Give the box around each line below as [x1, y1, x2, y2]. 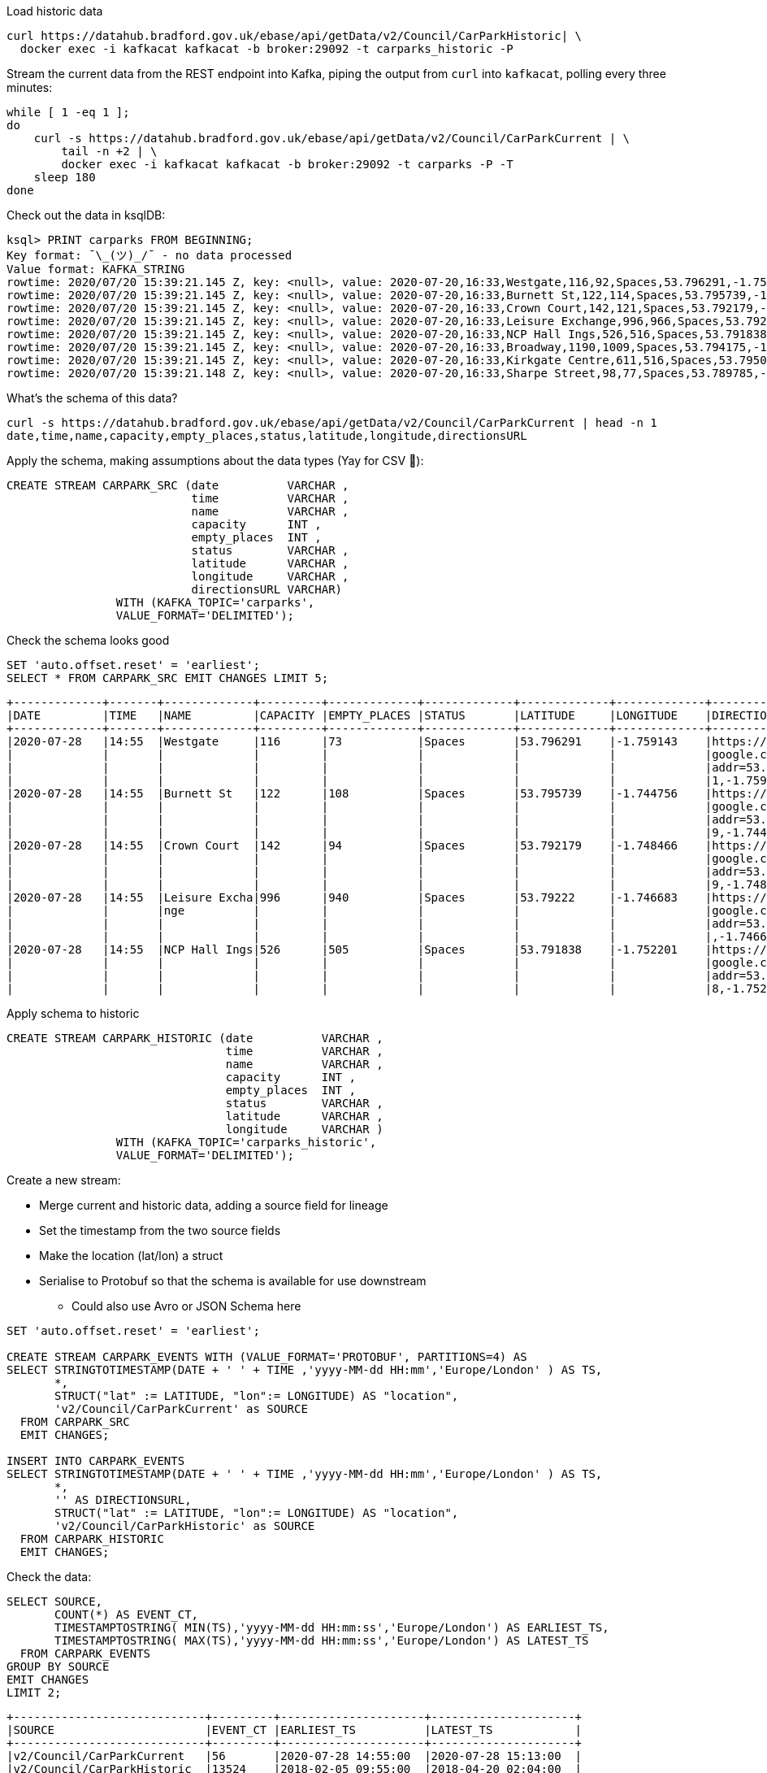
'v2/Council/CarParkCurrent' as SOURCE [54, 1402, 308, 1415]
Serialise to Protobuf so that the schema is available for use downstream [39, 1274, 427, 1288]
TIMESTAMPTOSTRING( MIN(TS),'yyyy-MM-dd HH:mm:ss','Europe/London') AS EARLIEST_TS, [54, 1621, 609, 1634]
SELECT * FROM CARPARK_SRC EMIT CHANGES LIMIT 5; [6, 671, 329, 684]
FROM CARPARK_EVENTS [19, 1647, 151, 1660]
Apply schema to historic [6, 1006, 140, 1020]
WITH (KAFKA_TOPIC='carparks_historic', [115, 1136, 377, 1149]
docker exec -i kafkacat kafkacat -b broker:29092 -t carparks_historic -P [19, 42, 513, 55]
